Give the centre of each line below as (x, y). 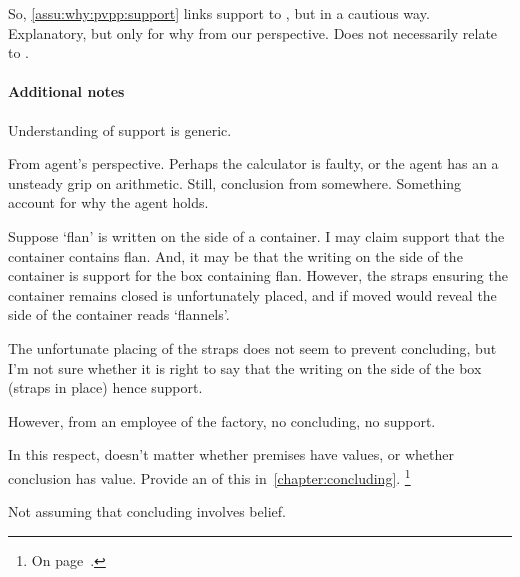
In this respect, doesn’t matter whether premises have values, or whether (231, 454)
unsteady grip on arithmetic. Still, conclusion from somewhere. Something (235, 182)
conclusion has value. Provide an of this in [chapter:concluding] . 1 (209, 476)
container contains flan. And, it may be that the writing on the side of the (235, 255)
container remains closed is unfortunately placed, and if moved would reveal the (252, 294)
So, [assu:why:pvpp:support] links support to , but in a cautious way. (219, 13)
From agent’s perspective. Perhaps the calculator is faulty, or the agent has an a (253, 163)
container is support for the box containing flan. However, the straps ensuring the (258, 275)
